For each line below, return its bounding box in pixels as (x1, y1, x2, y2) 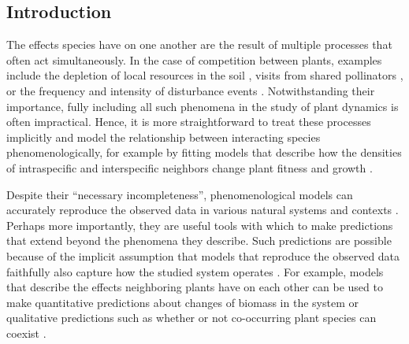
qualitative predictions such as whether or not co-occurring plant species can (6, 309, 377, 326)
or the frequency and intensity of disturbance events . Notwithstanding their (6, 82, 375, 98)
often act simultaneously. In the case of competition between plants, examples (6, 51, 382, 68)
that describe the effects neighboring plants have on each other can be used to (6, 279, 383, 295)
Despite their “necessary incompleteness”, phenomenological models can (6, 186, 353, 202)
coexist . (6, 324, 46, 341)
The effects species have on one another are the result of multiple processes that (6, 36, 392, 53)
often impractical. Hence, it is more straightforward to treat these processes (6, 113, 371, 130)
